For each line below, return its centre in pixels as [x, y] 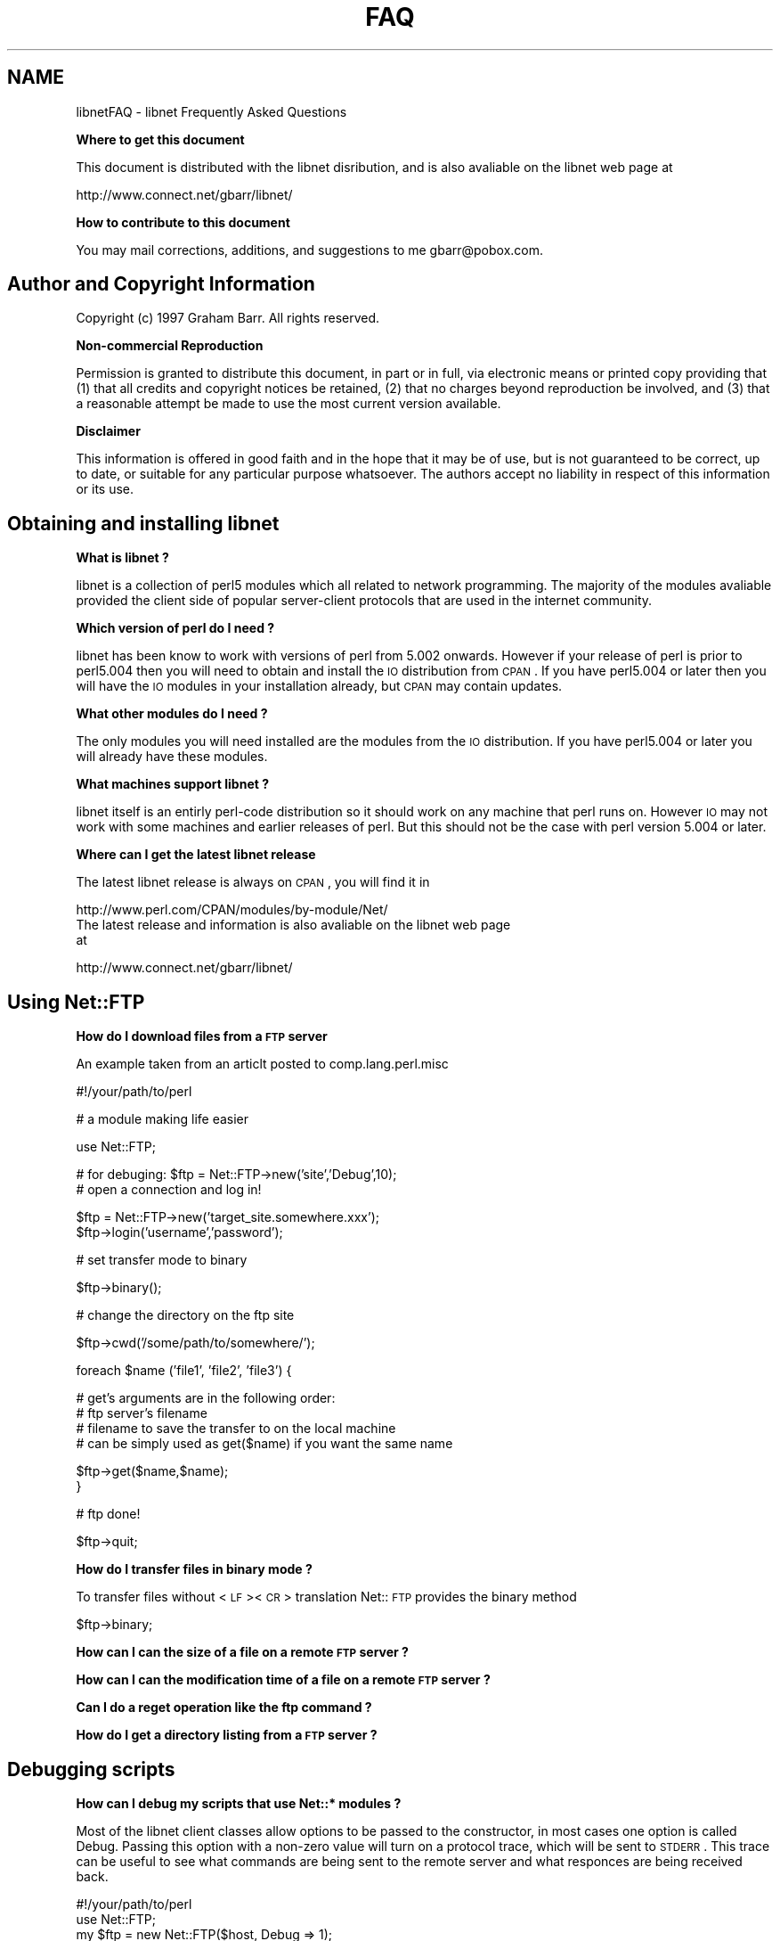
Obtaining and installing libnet [143, 523]
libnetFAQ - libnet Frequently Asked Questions [211, 111]
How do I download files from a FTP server [202, 1036]
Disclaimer [108, 431]
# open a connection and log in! [169, 1190]
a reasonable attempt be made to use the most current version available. [288, 404]
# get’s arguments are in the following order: [206, 1398]
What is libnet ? [122, 558]
